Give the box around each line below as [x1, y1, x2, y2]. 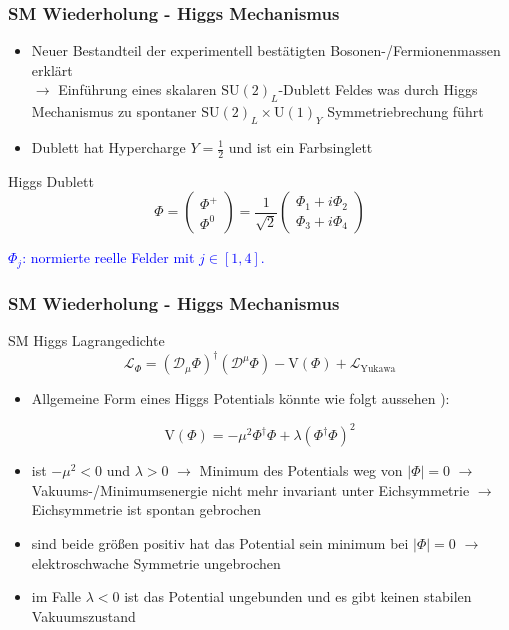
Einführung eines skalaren [58, 79, 217, 100]
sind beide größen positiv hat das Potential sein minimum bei [31, 533, 409, 554]
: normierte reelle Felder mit [22, 247, 195, 268]
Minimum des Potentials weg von [199, 460, 403, 481]
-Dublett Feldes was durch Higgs [278, 79, 478, 100]
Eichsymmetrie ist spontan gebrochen [31, 499, 261, 520]
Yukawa [360, 363, 396, 374]
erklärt [31, 59, 73, 80]
